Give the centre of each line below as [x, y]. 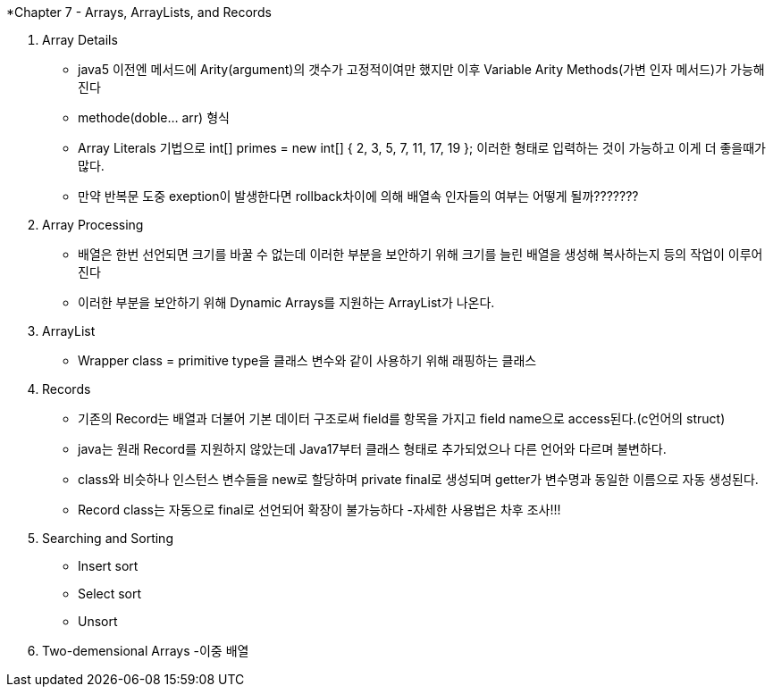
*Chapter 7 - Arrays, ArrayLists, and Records [139, 12]
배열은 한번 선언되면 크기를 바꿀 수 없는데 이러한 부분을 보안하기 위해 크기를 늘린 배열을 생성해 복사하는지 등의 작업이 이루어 [420, 254]
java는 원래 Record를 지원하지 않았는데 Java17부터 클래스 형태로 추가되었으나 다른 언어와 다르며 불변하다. [372, 449]
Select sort [110, 594]
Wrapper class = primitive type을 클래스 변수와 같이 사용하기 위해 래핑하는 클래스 [307, 360]
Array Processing [93, 225]
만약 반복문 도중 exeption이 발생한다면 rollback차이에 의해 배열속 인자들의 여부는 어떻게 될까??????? [358, 196]
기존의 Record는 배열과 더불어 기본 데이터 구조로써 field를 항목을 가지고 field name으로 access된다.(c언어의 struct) [402, 418]
